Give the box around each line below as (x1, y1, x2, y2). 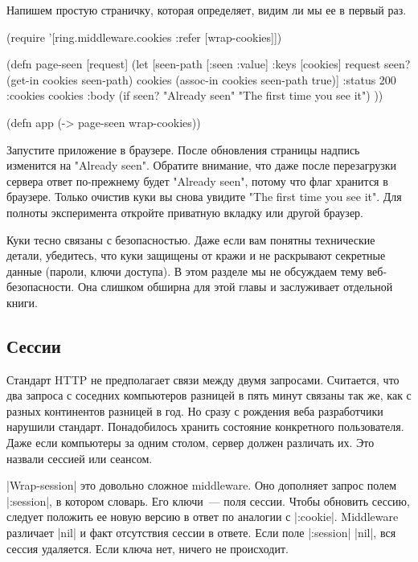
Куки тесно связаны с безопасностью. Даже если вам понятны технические (6, 231, 375, 248)
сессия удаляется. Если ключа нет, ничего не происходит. (6, 539, 289, 556)
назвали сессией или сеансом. (6, 449, 153, 466)
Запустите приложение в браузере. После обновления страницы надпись (6, 141, 360, 158)
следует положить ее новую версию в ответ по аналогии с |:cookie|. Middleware (6, 508, 399, 525)
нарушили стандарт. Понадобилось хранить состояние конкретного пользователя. (6, 418, 404, 435)
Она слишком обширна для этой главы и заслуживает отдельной (77, 278, 393, 295)
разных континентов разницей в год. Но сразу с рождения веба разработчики (6, 402, 383, 419)
